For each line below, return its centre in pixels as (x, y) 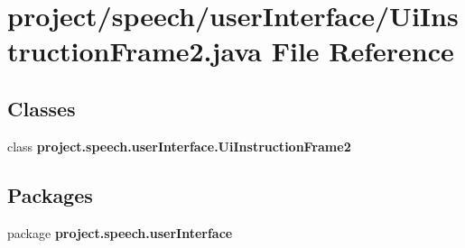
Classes (42, 108)
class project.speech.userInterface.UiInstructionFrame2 (179, 146)
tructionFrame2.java (135, 51)
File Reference (363, 51)
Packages (50, 194)
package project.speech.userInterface (120, 232)
